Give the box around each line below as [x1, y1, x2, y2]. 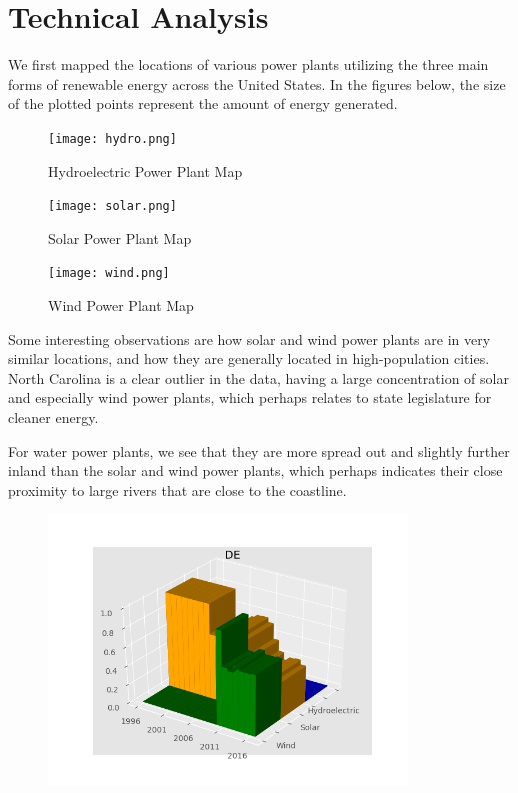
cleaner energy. [8, 407, 99, 428]
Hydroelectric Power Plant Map [48, 160, 243, 181]
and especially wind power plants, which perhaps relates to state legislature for [8, 387, 492, 408]
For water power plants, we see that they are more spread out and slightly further [8, 440, 510, 461]
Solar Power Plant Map [48, 227, 192, 248]
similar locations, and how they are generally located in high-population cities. [8, 348, 490, 369]
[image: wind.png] [48, 266, 170, 281]
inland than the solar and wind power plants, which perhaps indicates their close [8, 460, 503, 481]
